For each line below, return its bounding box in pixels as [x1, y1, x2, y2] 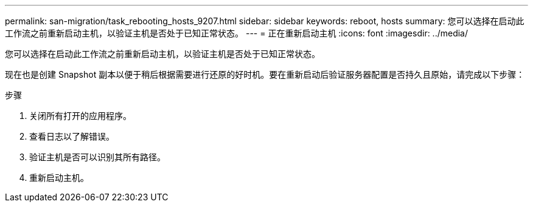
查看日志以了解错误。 [29, 131, 114, 141]
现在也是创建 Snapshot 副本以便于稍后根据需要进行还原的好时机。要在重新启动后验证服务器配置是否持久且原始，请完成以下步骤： [5, 69, 525, 80]
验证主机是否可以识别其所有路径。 [29, 152, 165, 162]
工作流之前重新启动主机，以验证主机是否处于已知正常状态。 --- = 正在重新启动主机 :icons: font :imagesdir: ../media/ [5, 28, 469, 38]
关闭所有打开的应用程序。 [29, 110, 131, 121]
